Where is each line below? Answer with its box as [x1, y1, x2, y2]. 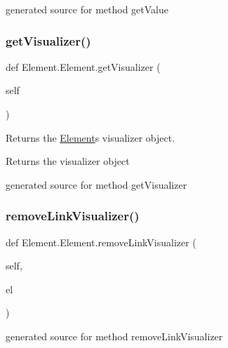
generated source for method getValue [6, 2, 168, 16]
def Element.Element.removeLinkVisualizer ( [6, 234, 196, 249]
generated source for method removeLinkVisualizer [6, 328, 223, 343]
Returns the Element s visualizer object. [6, 130, 175, 145]
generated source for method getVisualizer [6, 177, 187, 192]
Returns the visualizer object [6, 154, 130, 168]
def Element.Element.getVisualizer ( [6, 59, 161, 74]
